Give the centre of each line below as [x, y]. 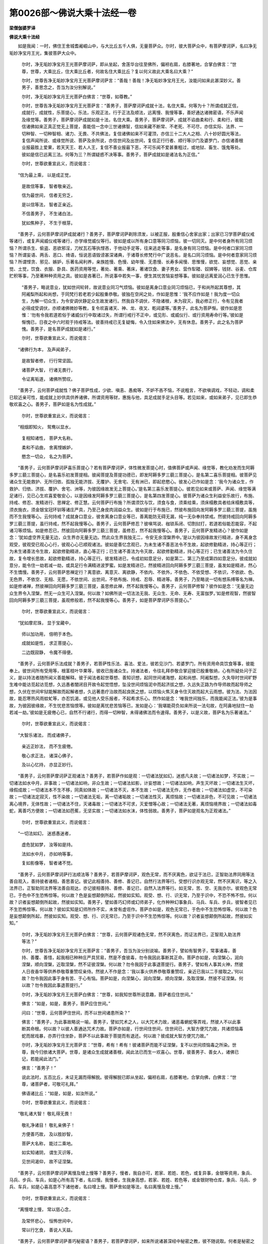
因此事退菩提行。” [65, 985]
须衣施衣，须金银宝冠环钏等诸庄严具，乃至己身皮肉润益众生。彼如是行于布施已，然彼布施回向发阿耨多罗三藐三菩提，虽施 [133, 510]
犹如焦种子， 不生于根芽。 [48, 223]
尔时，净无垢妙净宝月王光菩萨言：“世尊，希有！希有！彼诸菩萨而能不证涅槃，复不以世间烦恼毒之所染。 [127, 1045]
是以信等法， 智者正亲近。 [48, 205]
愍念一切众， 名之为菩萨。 [48, 457]
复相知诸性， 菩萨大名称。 [48, 438]
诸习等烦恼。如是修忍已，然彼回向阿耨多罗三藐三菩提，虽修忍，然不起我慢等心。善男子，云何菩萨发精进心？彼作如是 [129, 530]
